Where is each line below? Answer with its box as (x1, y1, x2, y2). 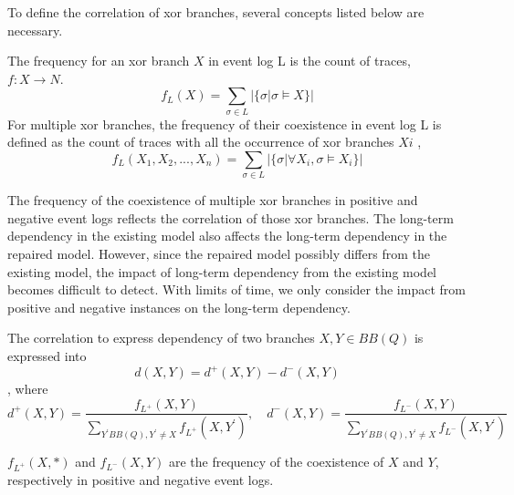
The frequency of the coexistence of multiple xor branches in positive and (7, 191, 418, 210)
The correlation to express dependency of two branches (7, 328, 315, 347)
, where (7, 379, 48, 398)
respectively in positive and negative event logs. (7, 470, 274, 490)
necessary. (7, 20, 63, 39)
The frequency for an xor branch (7, 51, 190, 70)
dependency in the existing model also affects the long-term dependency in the (7, 226, 447, 245)
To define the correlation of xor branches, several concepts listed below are (7, 3, 425, 21)
